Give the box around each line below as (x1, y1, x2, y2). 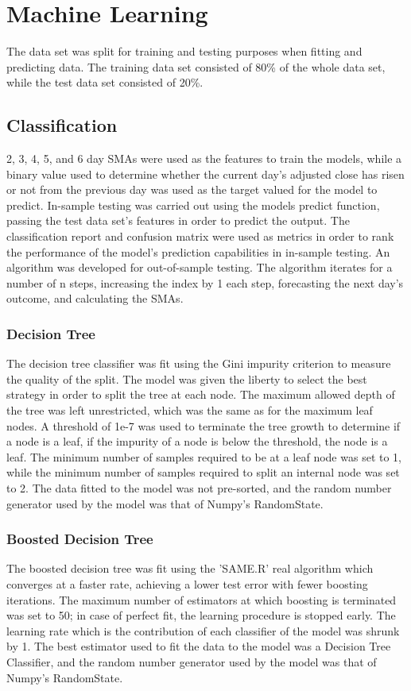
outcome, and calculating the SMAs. (6, 290, 184, 307)
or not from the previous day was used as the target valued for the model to (6, 181, 378, 198)
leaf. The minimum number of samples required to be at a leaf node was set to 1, (6, 448, 401, 465)
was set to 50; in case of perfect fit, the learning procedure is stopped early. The (6, 607, 396, 623)
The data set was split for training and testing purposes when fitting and (6, 43, 363, 60)
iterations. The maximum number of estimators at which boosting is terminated (6, 591, 397, 608)
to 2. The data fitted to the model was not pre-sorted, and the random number (6, 480, 392, 496)
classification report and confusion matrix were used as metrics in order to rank (6, 228, 394, 245)
